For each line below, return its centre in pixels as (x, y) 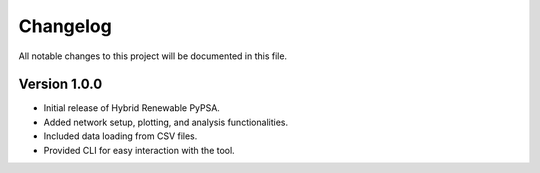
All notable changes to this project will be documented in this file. (153, 56)
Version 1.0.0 (60, 84)
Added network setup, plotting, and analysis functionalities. (166, 122)
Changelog (65, 26)
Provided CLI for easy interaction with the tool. (139, 150)
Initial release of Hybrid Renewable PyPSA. (131, 108)
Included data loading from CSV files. (120, 136)
